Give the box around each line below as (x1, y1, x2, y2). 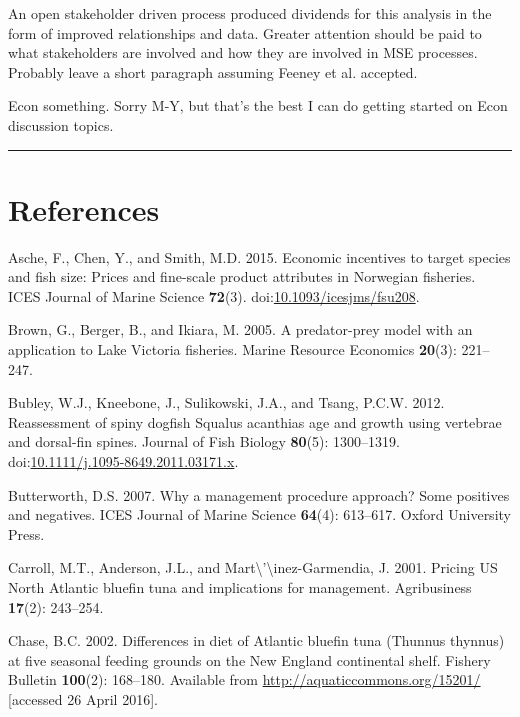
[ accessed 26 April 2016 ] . (8, 688, 158, 709)
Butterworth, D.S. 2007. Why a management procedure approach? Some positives (8, 484, 510, 505)
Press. (8, 523, 45, 544)
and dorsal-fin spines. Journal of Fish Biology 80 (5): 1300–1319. (8, 431, 401, 452)
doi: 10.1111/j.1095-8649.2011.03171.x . (8, 451, 239, 472)
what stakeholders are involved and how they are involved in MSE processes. (8, 42, 478, 63)
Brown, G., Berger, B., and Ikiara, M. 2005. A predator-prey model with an (8, 319, 473, 340)
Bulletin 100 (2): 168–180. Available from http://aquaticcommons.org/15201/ (8, 669, 481, 690)
